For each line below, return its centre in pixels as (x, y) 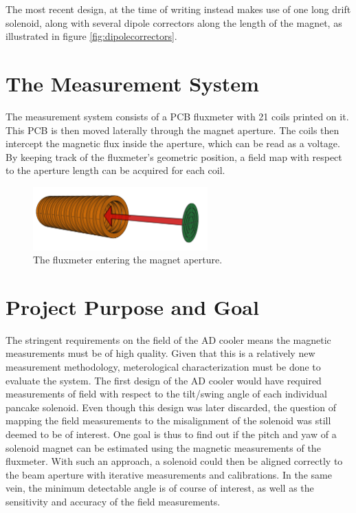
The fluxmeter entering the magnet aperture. (128, 260)
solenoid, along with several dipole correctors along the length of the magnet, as (174, 22)
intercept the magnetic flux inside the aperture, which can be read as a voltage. (173, 143)
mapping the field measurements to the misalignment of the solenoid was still (168, 421)
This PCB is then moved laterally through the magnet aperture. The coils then (173, 130)
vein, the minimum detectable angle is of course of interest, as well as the (160, 488)
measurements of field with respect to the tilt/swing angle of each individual (166, 394)
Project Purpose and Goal (132, 306)
